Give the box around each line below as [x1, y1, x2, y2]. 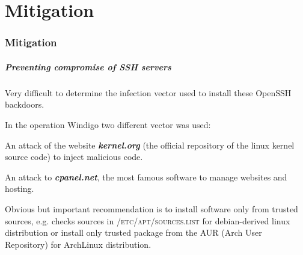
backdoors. [5, 98, 44, 111]
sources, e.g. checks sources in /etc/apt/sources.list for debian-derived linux [5, 214, 290, 227]
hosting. [5, 182, 34, 195]
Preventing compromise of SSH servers [5, 60, 171, 73]
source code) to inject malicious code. [5, 150, 143, 163]
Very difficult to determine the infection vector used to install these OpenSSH [5, 86, 292, 99]
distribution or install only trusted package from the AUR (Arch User [5, 226, 262, 239]
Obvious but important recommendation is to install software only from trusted [5, 202, 298, 215]
